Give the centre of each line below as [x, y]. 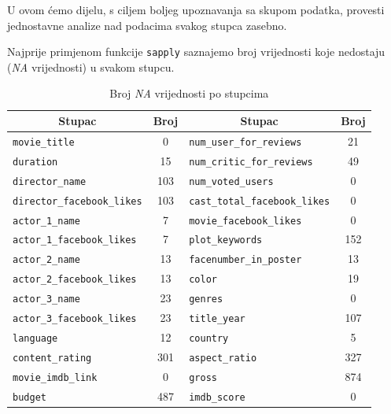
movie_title [44, 142]
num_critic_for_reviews [251, 162]
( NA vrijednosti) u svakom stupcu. [91, 67]
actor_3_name [46, 299]
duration [35, 162]
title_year [217, 319]
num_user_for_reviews [245, 142]
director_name [50, 181]
